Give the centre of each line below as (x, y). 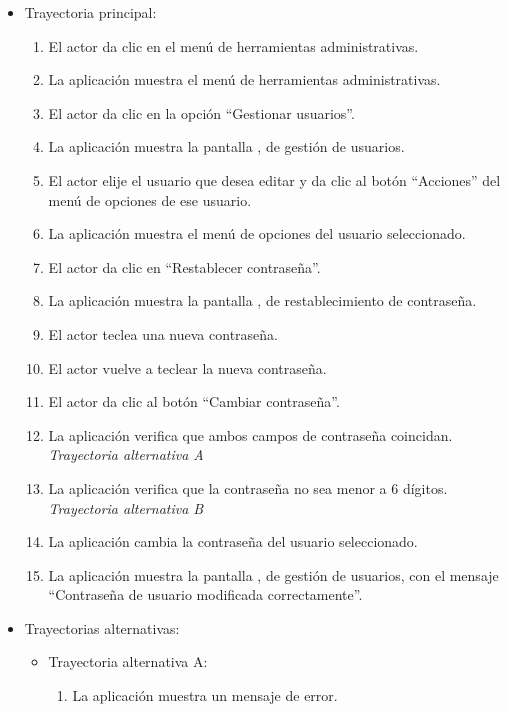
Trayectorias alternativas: (102, 627)
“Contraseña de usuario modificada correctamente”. (205, 594)
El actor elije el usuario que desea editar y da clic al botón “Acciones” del (274, 179)
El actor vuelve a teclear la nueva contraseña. (187, 367)
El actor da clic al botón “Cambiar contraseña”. (194, 401)
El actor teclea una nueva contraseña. (163, 333)
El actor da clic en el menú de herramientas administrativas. (233, 45)
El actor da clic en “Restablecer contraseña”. (184, 266)
